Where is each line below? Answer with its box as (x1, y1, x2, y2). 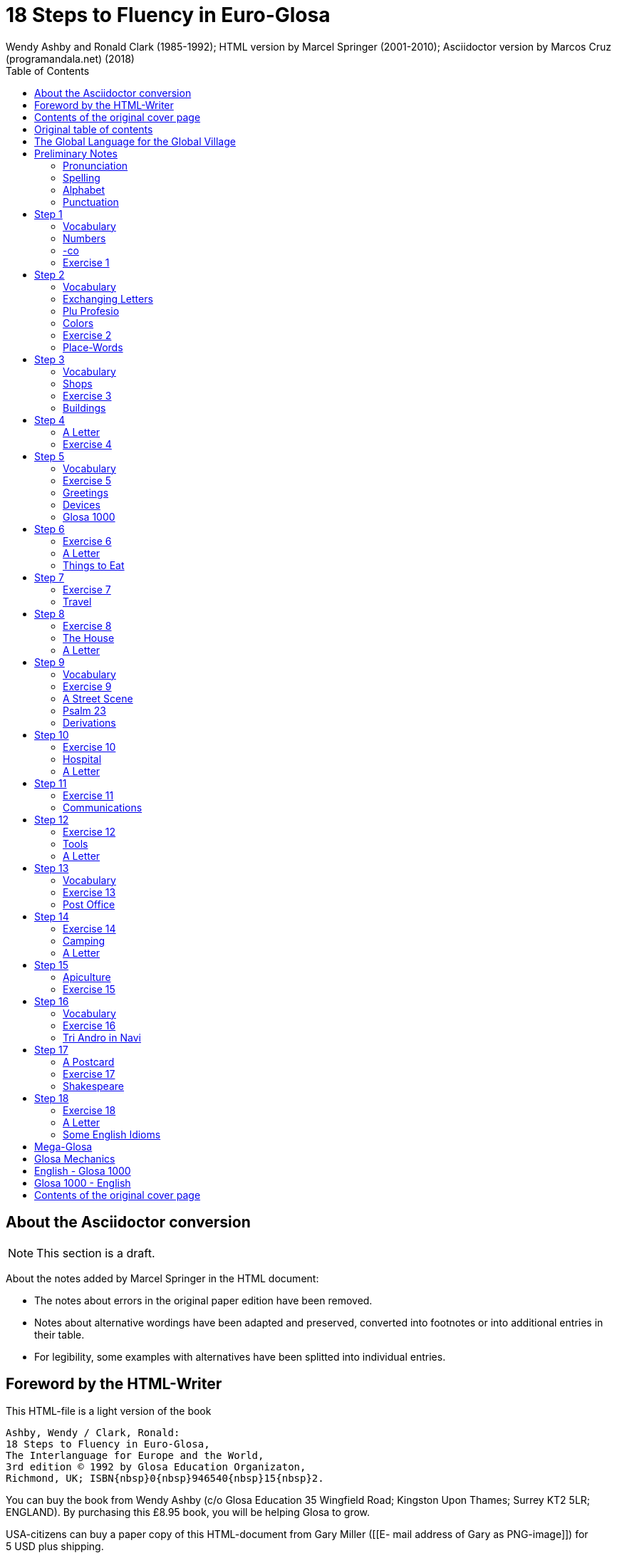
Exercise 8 (63, 619, 112, 632)
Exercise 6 (63, 534, 112, 547)
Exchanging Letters (63, 292, 153, 305)
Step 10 (34, 728, 69, 741)
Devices (63, 498, 100, 511)
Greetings (63, 486, 109, 499)
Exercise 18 (63, 1103, 116, 1116)
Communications (63, 801, 142, 814)
